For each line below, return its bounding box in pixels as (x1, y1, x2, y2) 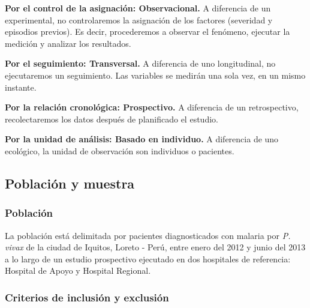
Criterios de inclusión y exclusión (5, 289, 169, 304)
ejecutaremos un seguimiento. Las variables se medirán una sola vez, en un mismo (5, 68, 306, 81)
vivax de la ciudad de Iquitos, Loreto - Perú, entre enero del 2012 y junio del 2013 (5, 241, 306, 253)
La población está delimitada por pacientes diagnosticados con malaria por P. (5, 229, 291, 241)
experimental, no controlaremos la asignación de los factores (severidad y (5, 13, 273, 26)
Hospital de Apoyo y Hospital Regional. (5, 264, 151, 277)
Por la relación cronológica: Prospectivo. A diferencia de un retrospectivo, (5, 101, 299, 113)
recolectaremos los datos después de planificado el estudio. (5, 112, 218, 125)
